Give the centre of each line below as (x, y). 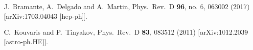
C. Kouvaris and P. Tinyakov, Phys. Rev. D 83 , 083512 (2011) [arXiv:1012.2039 (126, 32)
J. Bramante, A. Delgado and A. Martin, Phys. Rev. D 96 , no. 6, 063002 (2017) (127, 6)
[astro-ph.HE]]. (26, 41)
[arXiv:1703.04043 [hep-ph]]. (46, 16)
